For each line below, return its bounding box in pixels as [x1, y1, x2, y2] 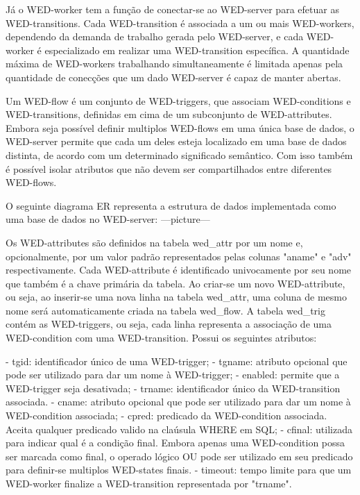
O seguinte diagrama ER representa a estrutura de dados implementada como [6, 198, 336, 212]
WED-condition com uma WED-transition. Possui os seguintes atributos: [6, 330, 317, 345]
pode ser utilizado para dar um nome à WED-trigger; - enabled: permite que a [6, 367, 340, 382]
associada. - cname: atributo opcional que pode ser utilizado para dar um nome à [6, 394, 351, 409]
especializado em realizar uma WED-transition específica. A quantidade [44, 42, 350, 57]
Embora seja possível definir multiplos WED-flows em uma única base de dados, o [6, 120, 354, 135]
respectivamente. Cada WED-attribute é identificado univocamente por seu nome [6, 262, 352, 277]
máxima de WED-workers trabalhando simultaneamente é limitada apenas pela [6, 56, 343, 71]
